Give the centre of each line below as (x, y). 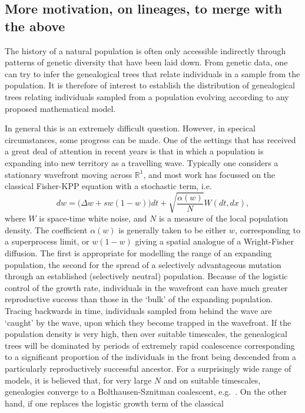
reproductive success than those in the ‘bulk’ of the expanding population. (139, 299)
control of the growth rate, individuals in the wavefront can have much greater (146, 287)
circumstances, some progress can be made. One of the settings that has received (150, 139)
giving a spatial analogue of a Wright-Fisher (215, 241)
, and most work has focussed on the (209, 174)
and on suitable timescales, (212, 380)
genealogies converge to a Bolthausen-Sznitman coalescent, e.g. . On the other (146, 391)
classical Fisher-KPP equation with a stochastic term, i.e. (108, 186)
